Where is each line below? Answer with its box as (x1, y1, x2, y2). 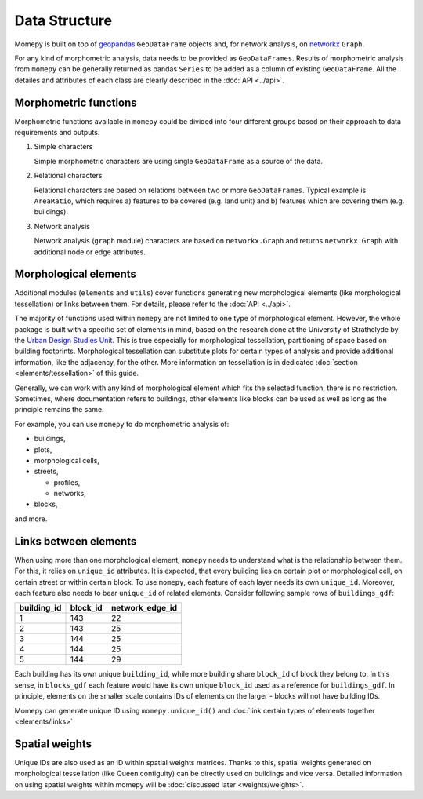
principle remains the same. (14, 405, 105, 414)
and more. (14, 514, 48, 524)
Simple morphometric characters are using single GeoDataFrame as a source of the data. (34, 156, 324, 166)
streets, (34, 467, 59, 476)
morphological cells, (34, 455, 99, 465)
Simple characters (34, 142, 93, 151)
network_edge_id (110, 603, 178, 614)
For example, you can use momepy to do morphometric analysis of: (14, 419, 230, 429)
